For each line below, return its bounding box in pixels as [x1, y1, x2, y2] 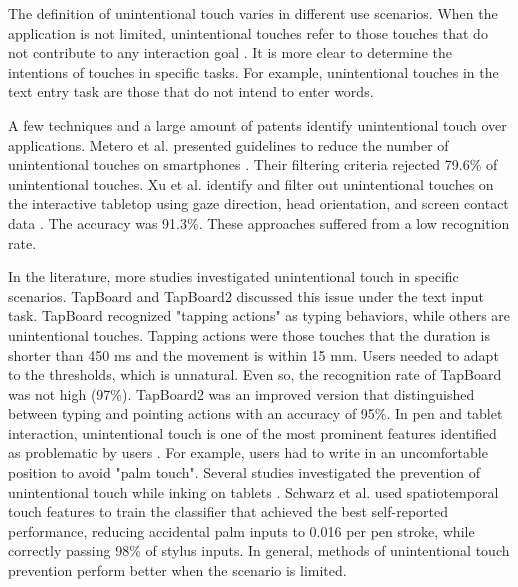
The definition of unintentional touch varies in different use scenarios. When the [8, 3, 498, 23]
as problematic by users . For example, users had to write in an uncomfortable [8, 442, 488, 463]
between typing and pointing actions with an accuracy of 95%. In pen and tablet [8, 403, 503, 424]
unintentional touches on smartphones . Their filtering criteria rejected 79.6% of [8, 154, 498, 175]
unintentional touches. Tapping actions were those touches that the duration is [8, 324, 490, 345]
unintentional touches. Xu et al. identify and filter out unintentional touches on [8, 173, 494, 194]
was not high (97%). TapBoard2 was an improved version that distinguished [8, 383, 475, 404]
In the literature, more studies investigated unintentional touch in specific [8, 266, 459, 287]
